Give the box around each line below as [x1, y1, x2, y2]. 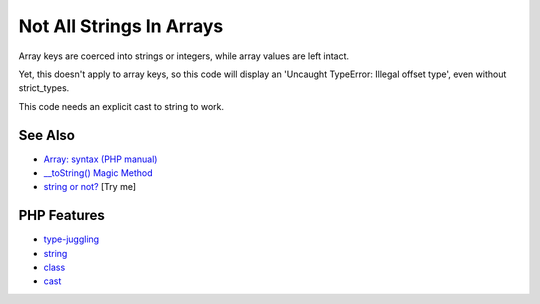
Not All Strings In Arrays [18, 15, 224, 37]
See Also [18, 126, 75, 144]
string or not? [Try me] [43, 181, 137, 193]
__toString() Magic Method [43, 167, 154, 179]
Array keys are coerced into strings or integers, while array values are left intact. [18, 50, 350, 62]
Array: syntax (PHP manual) [43, 153, 158, 165]
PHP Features [18, 207, 105, 224]
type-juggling [43, 233, 100, 245]
